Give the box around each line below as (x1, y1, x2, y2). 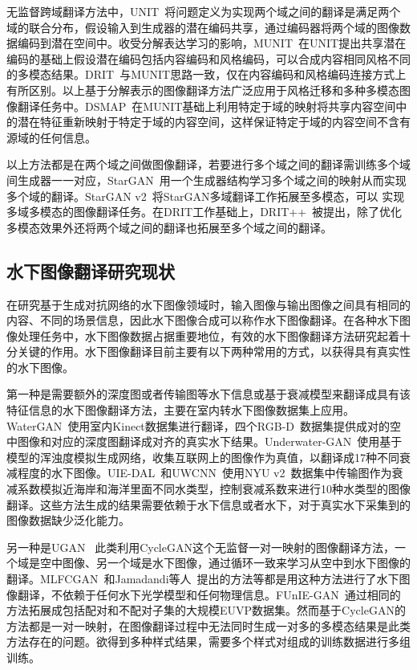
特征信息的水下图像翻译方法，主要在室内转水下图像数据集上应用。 (6, 402, 354, 419)
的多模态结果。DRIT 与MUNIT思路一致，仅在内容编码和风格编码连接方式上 (6, 66, 407, 83)
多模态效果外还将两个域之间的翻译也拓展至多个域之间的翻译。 (6, 219, 332, 235)
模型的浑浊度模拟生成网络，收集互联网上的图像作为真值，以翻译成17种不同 (6, 448, 399, 465)
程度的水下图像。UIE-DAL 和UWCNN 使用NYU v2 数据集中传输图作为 (17, 464, 392, 481)
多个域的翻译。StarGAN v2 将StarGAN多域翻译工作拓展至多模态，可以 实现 (6, 187, 405, 204)
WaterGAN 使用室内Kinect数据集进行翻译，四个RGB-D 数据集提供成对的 (6, 417, 390, 434)
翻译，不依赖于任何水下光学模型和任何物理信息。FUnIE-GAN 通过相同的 (17, 586, 401, 603)
